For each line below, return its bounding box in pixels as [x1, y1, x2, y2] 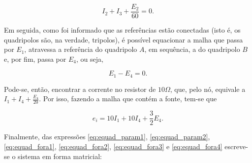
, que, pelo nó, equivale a [170, 83, 246, 94]
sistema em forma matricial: [18, 151, 102, 161]
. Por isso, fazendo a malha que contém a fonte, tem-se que [39, 93, 217, 104]
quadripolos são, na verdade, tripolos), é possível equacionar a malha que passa [4, 34, 243, 44]
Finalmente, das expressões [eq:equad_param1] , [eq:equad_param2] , [4, 131, 210, 142]
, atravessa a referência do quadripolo [24, 44, 137, 54]
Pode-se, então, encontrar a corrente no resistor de [4, 83, 156, 94]
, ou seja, [76, 53, 103, 64]
